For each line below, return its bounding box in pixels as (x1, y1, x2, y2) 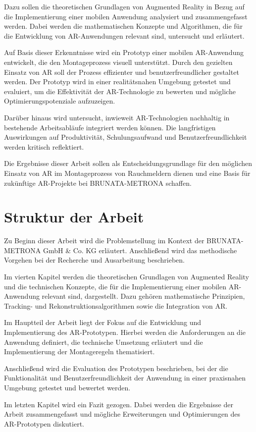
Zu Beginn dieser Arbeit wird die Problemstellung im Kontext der (4, 235, 205, 246)
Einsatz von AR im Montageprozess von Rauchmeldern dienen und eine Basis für (4, 167, 251, 178)
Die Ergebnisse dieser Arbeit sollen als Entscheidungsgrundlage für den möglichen (4, 158, 253, 168)
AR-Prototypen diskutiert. (4, 418, 84, 429)
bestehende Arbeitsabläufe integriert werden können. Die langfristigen (4, 122, 216, 132)
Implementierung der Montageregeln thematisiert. (4, 346, 155, 357)
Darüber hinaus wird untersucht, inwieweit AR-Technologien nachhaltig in (4, 112, 230, 122)
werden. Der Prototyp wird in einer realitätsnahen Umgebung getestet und (4, 76, 231, 87)
